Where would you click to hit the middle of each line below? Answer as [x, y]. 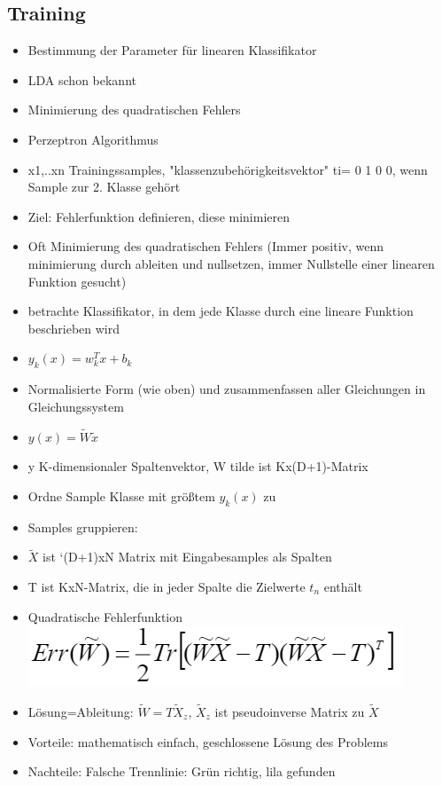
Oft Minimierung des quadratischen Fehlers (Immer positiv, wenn [206, 246]
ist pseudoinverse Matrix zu [290, 711]
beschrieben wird [74, 328]
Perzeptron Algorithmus [93, 139]
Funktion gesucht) [77, 281]
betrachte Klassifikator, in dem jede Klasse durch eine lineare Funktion [221, 311]
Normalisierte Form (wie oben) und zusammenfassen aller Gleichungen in [227, 389]
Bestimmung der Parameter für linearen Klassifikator [172, 50]
